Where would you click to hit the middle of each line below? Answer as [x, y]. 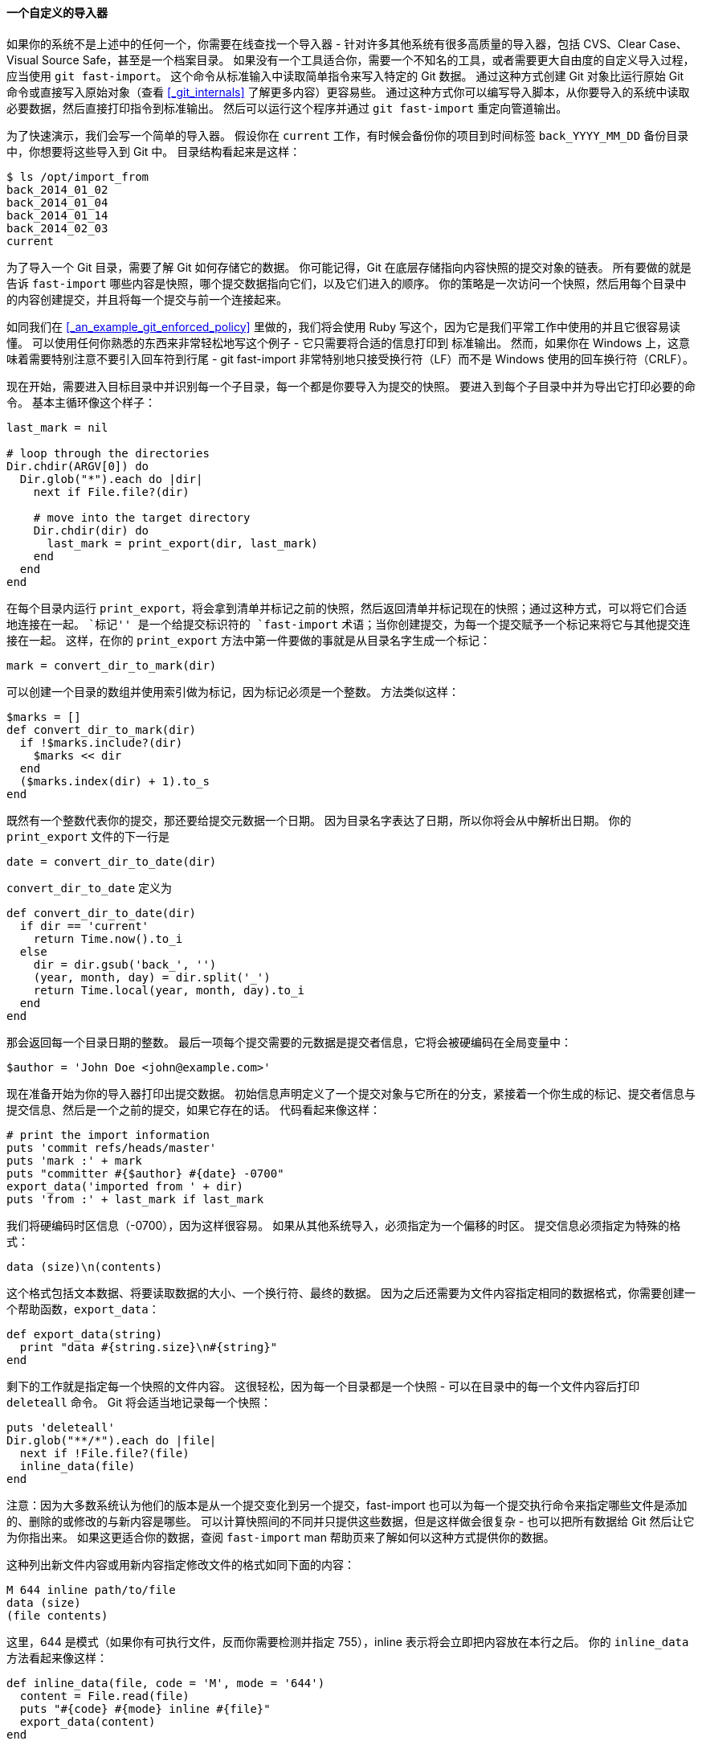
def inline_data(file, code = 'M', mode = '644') [166, 1683]
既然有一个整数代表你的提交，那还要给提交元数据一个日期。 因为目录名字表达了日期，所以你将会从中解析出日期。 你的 [319, 820]
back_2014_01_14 [57, 215]
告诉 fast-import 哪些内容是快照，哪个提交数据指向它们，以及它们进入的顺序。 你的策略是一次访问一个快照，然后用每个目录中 [347, 283]
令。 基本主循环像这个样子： [81, 402]
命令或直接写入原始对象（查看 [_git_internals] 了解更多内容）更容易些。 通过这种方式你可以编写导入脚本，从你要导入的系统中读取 [348, 92]
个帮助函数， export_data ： [83, 1309]
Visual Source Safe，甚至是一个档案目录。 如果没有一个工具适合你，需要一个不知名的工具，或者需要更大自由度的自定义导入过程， [351, 59]
